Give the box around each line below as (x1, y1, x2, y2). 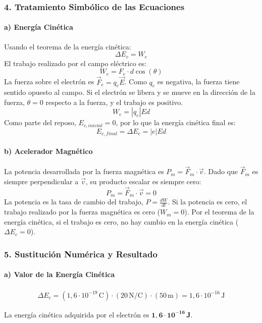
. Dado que (203, 166, 238, 177)
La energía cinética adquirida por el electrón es (4, 309, 149, 319)
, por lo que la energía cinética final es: (116, 117, 236, 128)
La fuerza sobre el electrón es (4, 76, 94, 87)
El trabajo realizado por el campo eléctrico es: (4, 58, 146, 68)
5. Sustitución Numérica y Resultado (4, 247, 158, 260)
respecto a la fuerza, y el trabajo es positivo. (45, 96, 183, 107)
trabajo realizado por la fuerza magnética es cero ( (4, 206, 161, 217)
